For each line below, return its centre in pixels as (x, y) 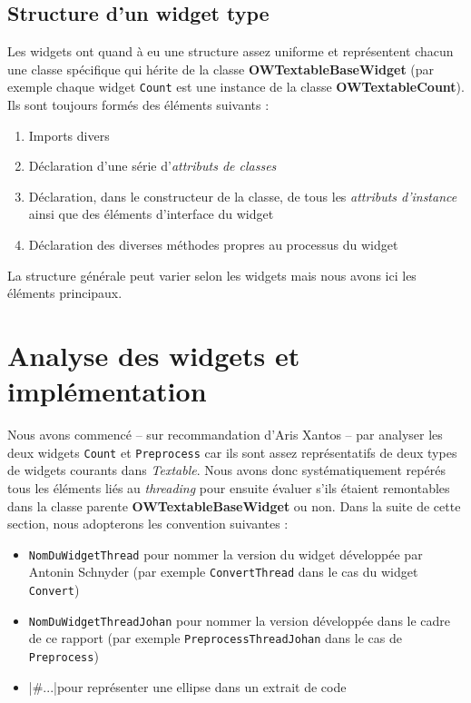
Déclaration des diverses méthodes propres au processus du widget (213, 245)
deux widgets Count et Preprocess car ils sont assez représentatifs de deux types (232, 452)
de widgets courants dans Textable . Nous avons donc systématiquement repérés (226, 470)
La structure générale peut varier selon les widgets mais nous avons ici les (212, 275)
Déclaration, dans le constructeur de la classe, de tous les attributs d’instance (243, 196)
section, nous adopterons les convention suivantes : (148, 524)
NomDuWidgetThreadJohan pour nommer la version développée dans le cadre (240, 620)
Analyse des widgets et (154, 355)
